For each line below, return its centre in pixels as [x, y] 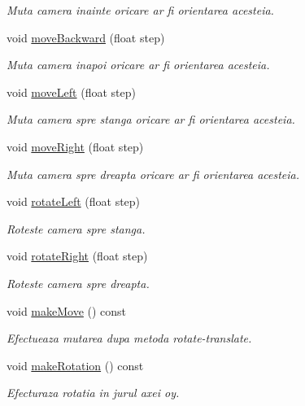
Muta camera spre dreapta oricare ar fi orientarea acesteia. [153, 174]
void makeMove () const [67, 310]
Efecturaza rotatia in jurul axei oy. [93, 393]
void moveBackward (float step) [86, 37]
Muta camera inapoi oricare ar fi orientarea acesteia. [138, 65]
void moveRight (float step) [75, 146]
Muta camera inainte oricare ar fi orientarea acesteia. [140, 10]
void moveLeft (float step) [71, 92]
